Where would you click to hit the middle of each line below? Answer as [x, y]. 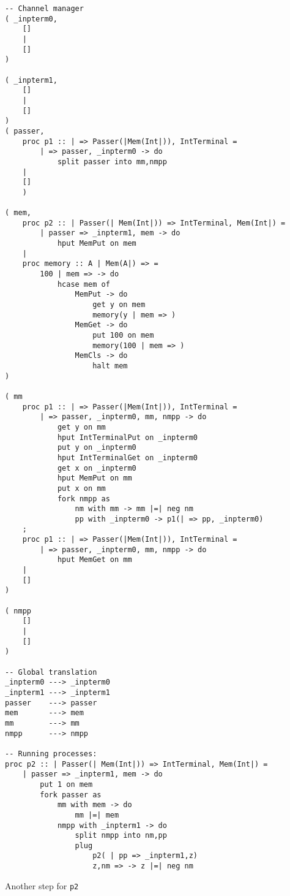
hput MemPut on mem [97, 244]
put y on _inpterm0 [97, 448]
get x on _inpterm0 [97, 468]
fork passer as [71, 795]
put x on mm [81, 488]
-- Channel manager [44, 9]
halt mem [110, 366]
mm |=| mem [97, 815]
